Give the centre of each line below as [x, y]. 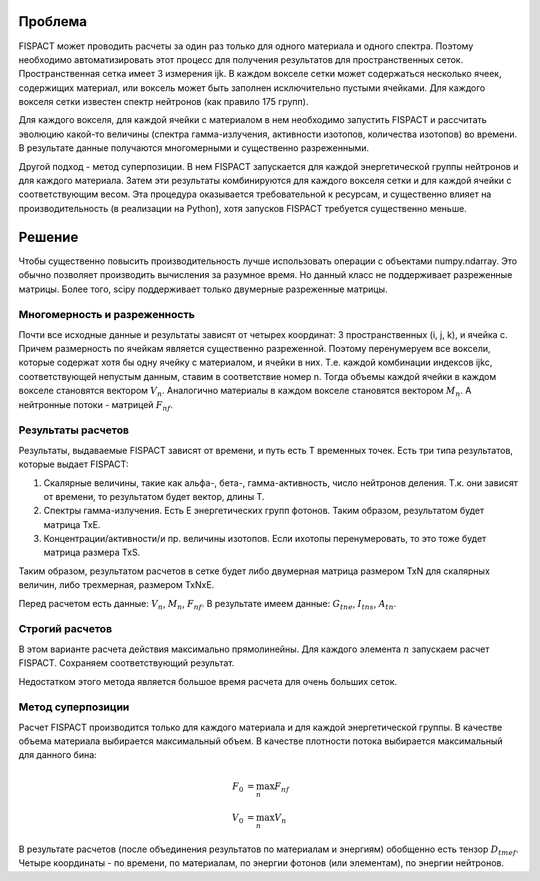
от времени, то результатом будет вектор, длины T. [154, 496]
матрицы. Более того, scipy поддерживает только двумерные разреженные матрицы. [203, 289]
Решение [48, 236]
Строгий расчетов [65, 629]
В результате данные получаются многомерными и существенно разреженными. [194, 148]
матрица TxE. [72, 524]
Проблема [53, 21]
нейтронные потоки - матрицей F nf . [96, 405]
